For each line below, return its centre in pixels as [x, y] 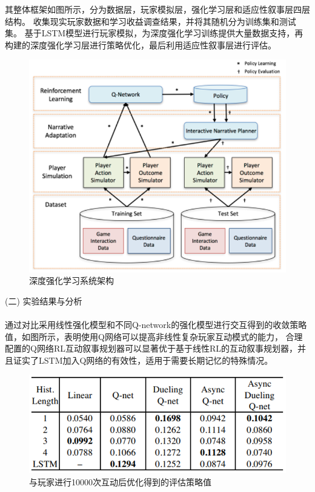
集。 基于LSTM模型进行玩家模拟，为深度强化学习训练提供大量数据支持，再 [154, 33]
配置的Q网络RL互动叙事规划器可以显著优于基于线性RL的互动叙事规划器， [151, 348]
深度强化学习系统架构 [71, 280]
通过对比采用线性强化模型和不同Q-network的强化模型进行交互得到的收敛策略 [156, 325]
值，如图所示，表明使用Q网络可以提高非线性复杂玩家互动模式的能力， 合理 [154, 336]
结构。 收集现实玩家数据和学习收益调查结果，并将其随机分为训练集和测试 [151, 21]
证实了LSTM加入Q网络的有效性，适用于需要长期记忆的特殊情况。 [143, 360]
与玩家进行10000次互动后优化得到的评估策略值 [120, 481]
